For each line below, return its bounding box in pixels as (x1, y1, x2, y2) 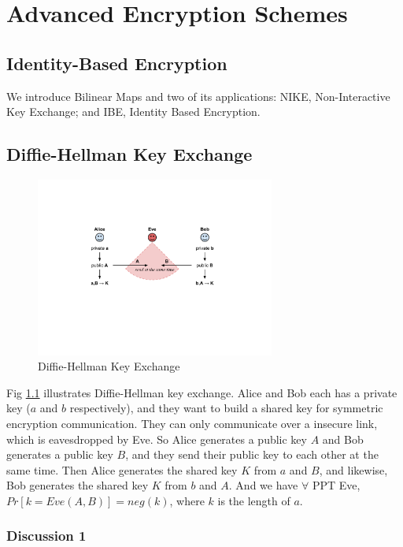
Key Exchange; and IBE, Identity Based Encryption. (6, 103, 261, 120)
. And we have (228, 477, 298, 493)
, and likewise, (319, 461, 388, 478)
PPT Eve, (312, 477, 360, 493)
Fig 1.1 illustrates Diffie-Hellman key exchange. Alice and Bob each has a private (6, 384, 397, 400)
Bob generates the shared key (6, 477, 149, 493)
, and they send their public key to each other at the (125, 446, 379, 463)
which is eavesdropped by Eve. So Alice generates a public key (6, 430, 307, 447)
